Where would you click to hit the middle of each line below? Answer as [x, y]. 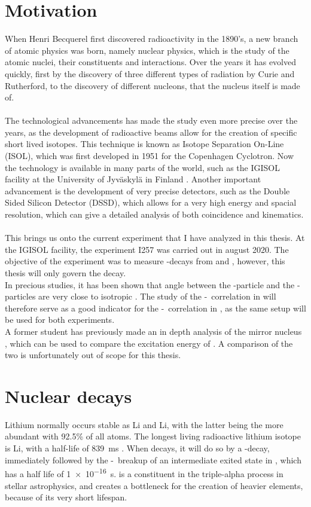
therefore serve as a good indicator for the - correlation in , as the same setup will [155, 308]
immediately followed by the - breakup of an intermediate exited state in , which [153, 459]
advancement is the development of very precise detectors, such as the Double [147, 190]
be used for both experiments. [60, 320]
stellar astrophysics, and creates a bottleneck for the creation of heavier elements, [154, 485]
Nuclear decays [68, 395]
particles [20, 296]
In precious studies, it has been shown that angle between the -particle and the [150, 284]
